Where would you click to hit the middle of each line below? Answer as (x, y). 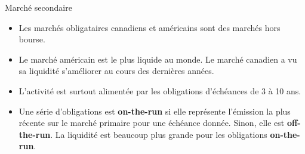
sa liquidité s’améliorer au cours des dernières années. (116, 71)
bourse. (32, 39)
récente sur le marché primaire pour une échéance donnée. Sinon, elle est (152, 123)
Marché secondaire (38, 7)
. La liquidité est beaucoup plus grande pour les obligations (159, 134)
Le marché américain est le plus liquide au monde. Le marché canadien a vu (158, 59)
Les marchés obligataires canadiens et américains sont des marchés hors (150, 27)
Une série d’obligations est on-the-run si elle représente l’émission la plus (155, 111)
